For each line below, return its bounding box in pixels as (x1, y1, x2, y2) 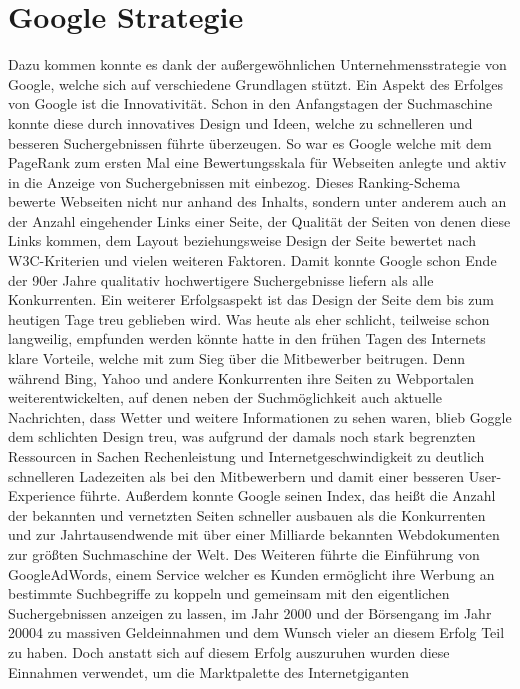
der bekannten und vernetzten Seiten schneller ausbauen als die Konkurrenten (8, 504, 486, 525)
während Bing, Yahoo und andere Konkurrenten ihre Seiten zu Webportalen (8, 367, 475, 388)
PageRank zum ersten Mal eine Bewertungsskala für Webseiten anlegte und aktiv (8, 152, 507, 173)
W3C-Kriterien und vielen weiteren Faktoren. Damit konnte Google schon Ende (8, 250, 497, 271)
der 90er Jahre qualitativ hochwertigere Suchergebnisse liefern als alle (8, 269, 434, 290)
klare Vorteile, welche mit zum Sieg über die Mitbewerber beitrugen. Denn (8, 348, 465, 369)
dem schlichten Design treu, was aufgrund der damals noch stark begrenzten (8, 426, 476, 447)
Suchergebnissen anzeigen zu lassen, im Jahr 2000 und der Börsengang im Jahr (8, 602, 492, 623)
